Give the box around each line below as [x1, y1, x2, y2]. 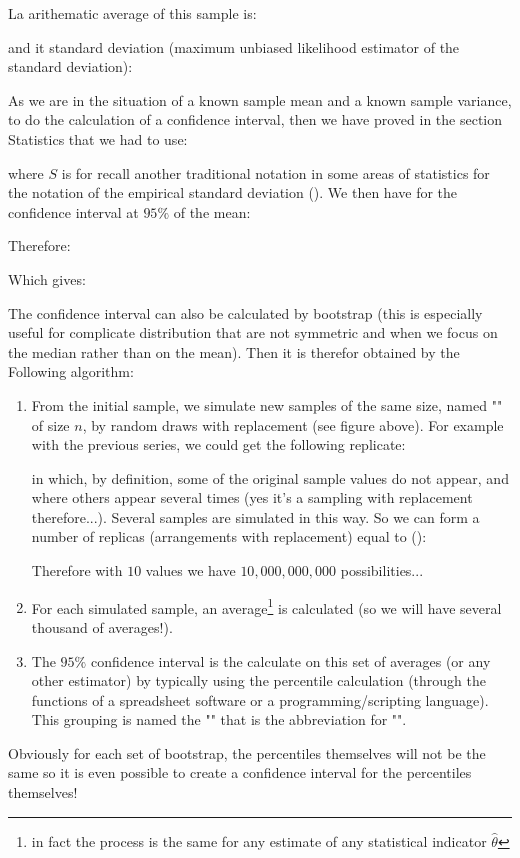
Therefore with [31, 560, 123, 581]
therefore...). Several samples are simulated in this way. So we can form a [31, 506, 480, 527]
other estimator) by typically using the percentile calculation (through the [31, 670, 486, 691]
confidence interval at [8, 201, 139, 222]
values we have [145, 560, 236, 581]
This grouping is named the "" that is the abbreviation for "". [31, 709, 407, 730]
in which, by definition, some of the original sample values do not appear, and [31, 467, 509, 488]
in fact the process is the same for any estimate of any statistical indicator [31, 830, 487, 851]
